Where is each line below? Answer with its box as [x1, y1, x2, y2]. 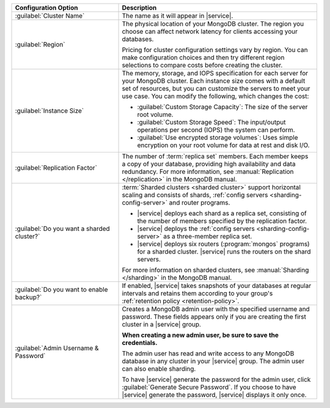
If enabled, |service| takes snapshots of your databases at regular [122, 282, 312, 290]
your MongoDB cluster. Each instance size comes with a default [122, 77, 306, 85]
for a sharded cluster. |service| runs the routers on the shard [137, 247, 311, 255]
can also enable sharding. [122, 365, 196, 373]
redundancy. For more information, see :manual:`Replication [122, 167, 294, 176]
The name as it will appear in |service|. [122, 12, 233, 20]
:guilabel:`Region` [15, 40, 65, 48]
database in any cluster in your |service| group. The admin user [122, 357, 305, 365]
